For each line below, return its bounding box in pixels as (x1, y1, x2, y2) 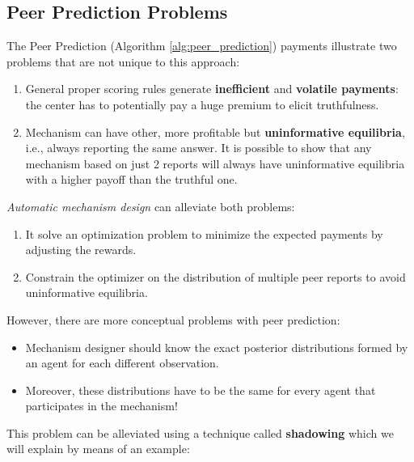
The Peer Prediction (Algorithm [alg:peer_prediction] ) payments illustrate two (6, 37, 397, 54)
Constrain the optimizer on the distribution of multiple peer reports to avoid (25, 268, 406, 285)
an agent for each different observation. (25, 354, 219, 371)
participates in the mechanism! (25, 397, 178, 414)
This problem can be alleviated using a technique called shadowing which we (6, 424, 394, 441)
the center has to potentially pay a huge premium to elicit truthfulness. (25, 95, 379, 112)
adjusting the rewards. (25, 241, 137, 258)
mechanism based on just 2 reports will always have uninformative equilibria (25, 155, 405, 172)
